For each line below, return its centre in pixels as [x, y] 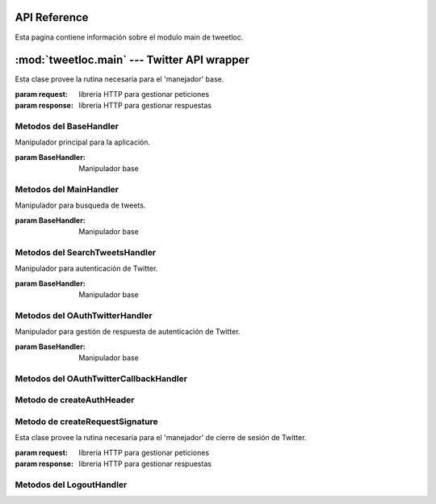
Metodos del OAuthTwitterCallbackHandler [101, 378]
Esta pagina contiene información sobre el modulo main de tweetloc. [129, 37]
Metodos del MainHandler [67, 189]
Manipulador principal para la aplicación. [83, 142]
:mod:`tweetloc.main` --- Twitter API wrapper [132, 60]
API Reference [52, 17]
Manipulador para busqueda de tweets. [80, 205]
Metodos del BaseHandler [67, 126]
